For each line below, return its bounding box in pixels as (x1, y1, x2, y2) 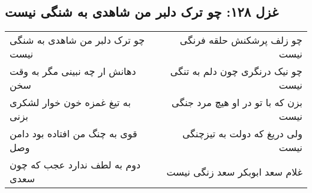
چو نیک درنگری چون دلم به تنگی (170, 64, 302, 79)
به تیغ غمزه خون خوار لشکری (10, 95, 131, 110)
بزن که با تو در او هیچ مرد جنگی (172, 95, 302, 110)
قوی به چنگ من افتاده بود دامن (10, 126, 137, 141)
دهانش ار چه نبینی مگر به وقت (10, 64, 136, 79)
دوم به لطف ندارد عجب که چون (10, 158, 141, 172)
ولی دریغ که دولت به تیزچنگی (182, 126, 302, 141)
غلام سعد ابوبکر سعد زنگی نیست (166, 164, 302, 179)
